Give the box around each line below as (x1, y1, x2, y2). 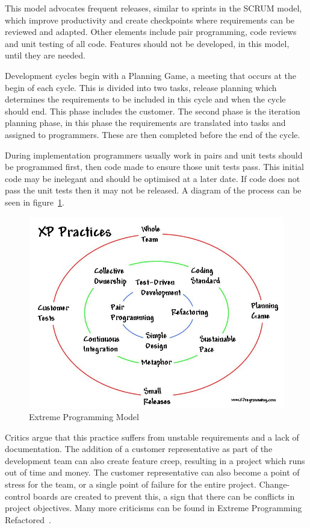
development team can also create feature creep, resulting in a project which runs (5, 454, 305, 467)
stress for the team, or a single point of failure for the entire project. (5, 478, 256, 491)
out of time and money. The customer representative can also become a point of (5, 466, 300, 479)
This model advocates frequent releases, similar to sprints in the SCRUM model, (5, 2, 302, 14)
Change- (259, 478, 290, 491)
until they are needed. (5, 49, 85, 61)
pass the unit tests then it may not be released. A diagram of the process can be (5, 184, 302, 196)
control (5, 489, 31, 502)
